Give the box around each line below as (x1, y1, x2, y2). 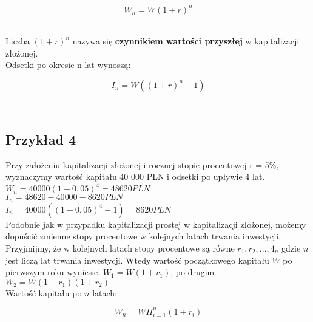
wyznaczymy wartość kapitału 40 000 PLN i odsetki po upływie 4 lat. (5, 170, 265, 183)
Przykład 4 (5, 129, 76, 148)
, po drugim (170, 265, 215, 278)
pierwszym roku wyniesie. (5, 265, 101, 278)
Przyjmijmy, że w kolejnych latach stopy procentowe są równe (5, 242, 235, 254)
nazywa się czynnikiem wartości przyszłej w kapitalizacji (72, 35, 300, 47)
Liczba (5, 35, 30, 47)
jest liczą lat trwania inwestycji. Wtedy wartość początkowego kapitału (5, 253, 269, 266)
